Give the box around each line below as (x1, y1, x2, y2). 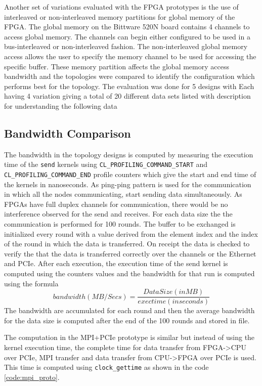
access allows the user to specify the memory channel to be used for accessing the (4, 51, 256, 61)
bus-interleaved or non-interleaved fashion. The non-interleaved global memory (4, 41, 248, 52)
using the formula (4, 278, 59, 288)
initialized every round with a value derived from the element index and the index (4, 228, 258, 239)
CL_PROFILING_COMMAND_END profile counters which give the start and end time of (4, 168, 256, 179)
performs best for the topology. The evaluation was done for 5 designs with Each (4, 80, 254, 91)
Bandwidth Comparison (4, 125, 131, 141)
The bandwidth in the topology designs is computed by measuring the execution (4, 149, 253, 159)
